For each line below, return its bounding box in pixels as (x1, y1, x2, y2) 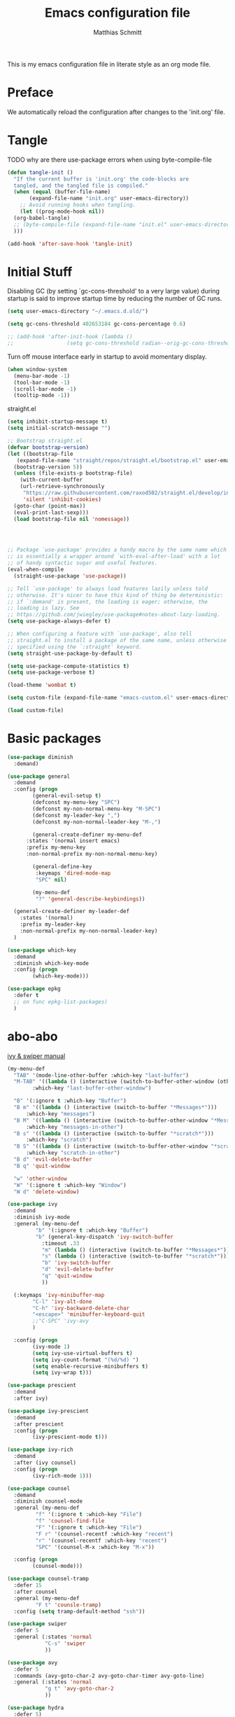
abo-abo (7, 1028, 58, 1044)
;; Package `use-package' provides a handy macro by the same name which (7, 546, 227, 554)
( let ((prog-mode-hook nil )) (20, 208, 105, 215)
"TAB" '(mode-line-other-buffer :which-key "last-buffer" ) (13, 1071, 190, 1079)
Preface (7, 85, 54, 101)
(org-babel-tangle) (13, 214, 71, 221)
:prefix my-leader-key (20, 921, 86, 929)
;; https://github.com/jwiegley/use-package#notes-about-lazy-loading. (7, 611, 220, 618)
